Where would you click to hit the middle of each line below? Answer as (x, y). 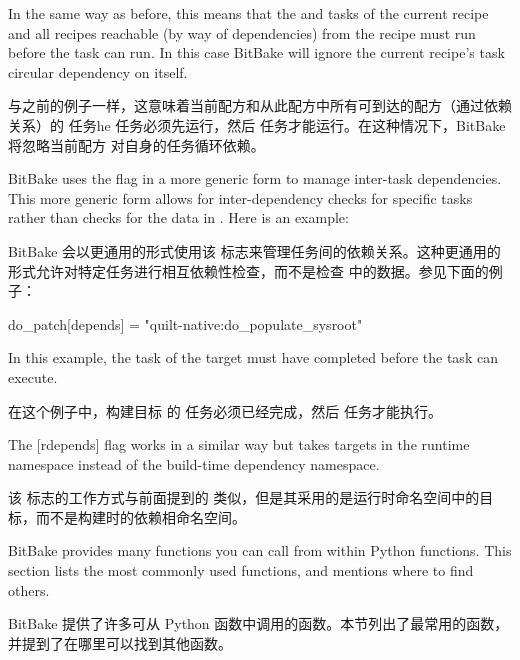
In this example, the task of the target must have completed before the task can (253, 357)
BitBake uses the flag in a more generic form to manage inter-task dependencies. (255, 178)
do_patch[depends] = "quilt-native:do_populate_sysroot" (185, 323)
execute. (33, 376)
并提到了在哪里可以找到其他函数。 (120, 642)
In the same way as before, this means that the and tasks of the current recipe (248, 13)
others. (29, 589)
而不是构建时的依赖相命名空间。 (140, 516)
